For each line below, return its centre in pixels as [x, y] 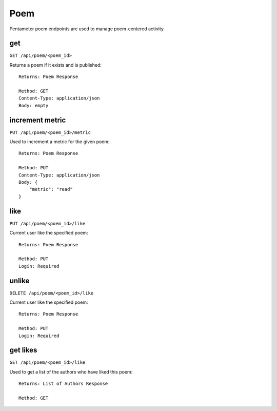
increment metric [38, 120]
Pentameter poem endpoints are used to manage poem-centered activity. [87, 29]
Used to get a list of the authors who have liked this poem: [71, 371]
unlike [19, 280]
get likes [23, 350]
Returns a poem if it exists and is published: [56, 65]
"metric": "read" [51, 189]
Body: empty [34, 105]
